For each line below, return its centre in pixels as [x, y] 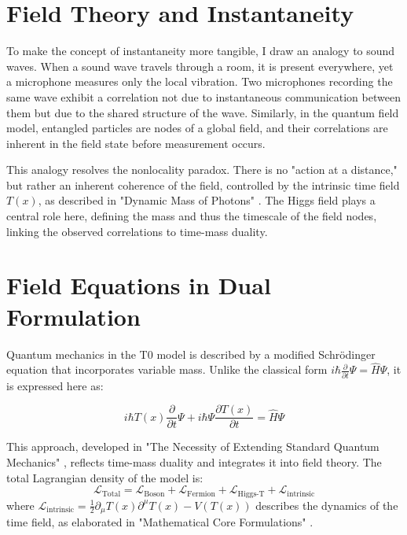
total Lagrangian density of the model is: [105, 477]
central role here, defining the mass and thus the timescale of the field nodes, [192, 216]
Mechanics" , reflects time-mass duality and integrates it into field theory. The [194, 461]
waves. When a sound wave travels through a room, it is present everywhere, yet [200, 66]
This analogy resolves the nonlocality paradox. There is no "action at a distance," [202, 170]
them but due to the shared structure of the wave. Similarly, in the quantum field [203, 112]
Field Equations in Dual [139, 285]
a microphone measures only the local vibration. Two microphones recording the [200, 81]
